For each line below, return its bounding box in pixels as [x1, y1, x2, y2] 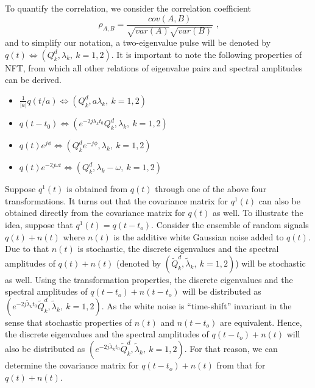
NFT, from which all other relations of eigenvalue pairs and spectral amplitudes [5, 61, 303, 74]
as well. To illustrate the [212, 206, 303, 219]
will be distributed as [182, 285, 261, 298]
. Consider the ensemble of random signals [151, 218, 309, 231]
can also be [258, 194, 300, 207]
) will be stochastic [235, 256, 306, 269]
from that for [216, 359, 266, 372]
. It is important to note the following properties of [111, 48, 302, 60]
